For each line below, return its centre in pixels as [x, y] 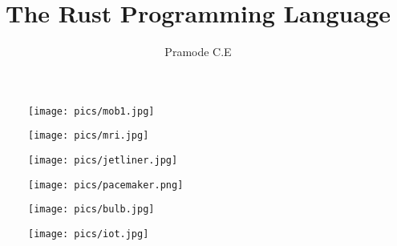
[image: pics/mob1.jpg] [91, 111]
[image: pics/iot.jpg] [89, 234]
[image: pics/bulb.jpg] [91, 210]
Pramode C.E [198, 52]
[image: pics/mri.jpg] [89, 136]
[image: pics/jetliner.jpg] [103, 161]
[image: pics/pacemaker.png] [106, 185]
